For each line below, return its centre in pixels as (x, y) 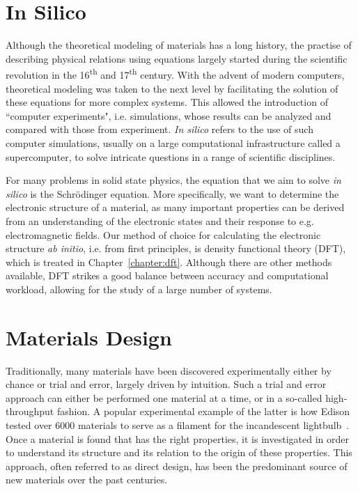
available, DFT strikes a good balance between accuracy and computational (167, 275)
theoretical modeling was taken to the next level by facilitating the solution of (172, 88)
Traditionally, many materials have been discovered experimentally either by (169, 370)
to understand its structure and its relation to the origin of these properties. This (179, 452)
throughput (30, 411)
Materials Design (89, 337)
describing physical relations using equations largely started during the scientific (177, 58)
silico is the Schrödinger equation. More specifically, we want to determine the (172, 193)
